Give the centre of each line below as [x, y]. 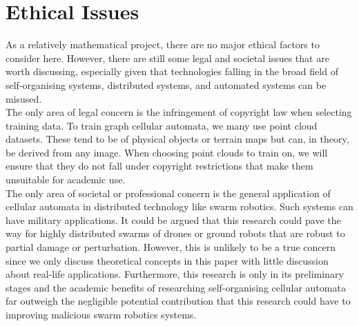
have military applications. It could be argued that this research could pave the [173, 220]
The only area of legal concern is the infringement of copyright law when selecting [179, 112]
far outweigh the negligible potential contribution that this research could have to [178, 301]
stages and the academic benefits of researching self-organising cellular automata [176, 287]
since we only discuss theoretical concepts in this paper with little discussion [167, 260]
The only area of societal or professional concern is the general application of [168, 193]
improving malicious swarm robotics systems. [101, 314]
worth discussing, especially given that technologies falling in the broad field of [172, 71]
